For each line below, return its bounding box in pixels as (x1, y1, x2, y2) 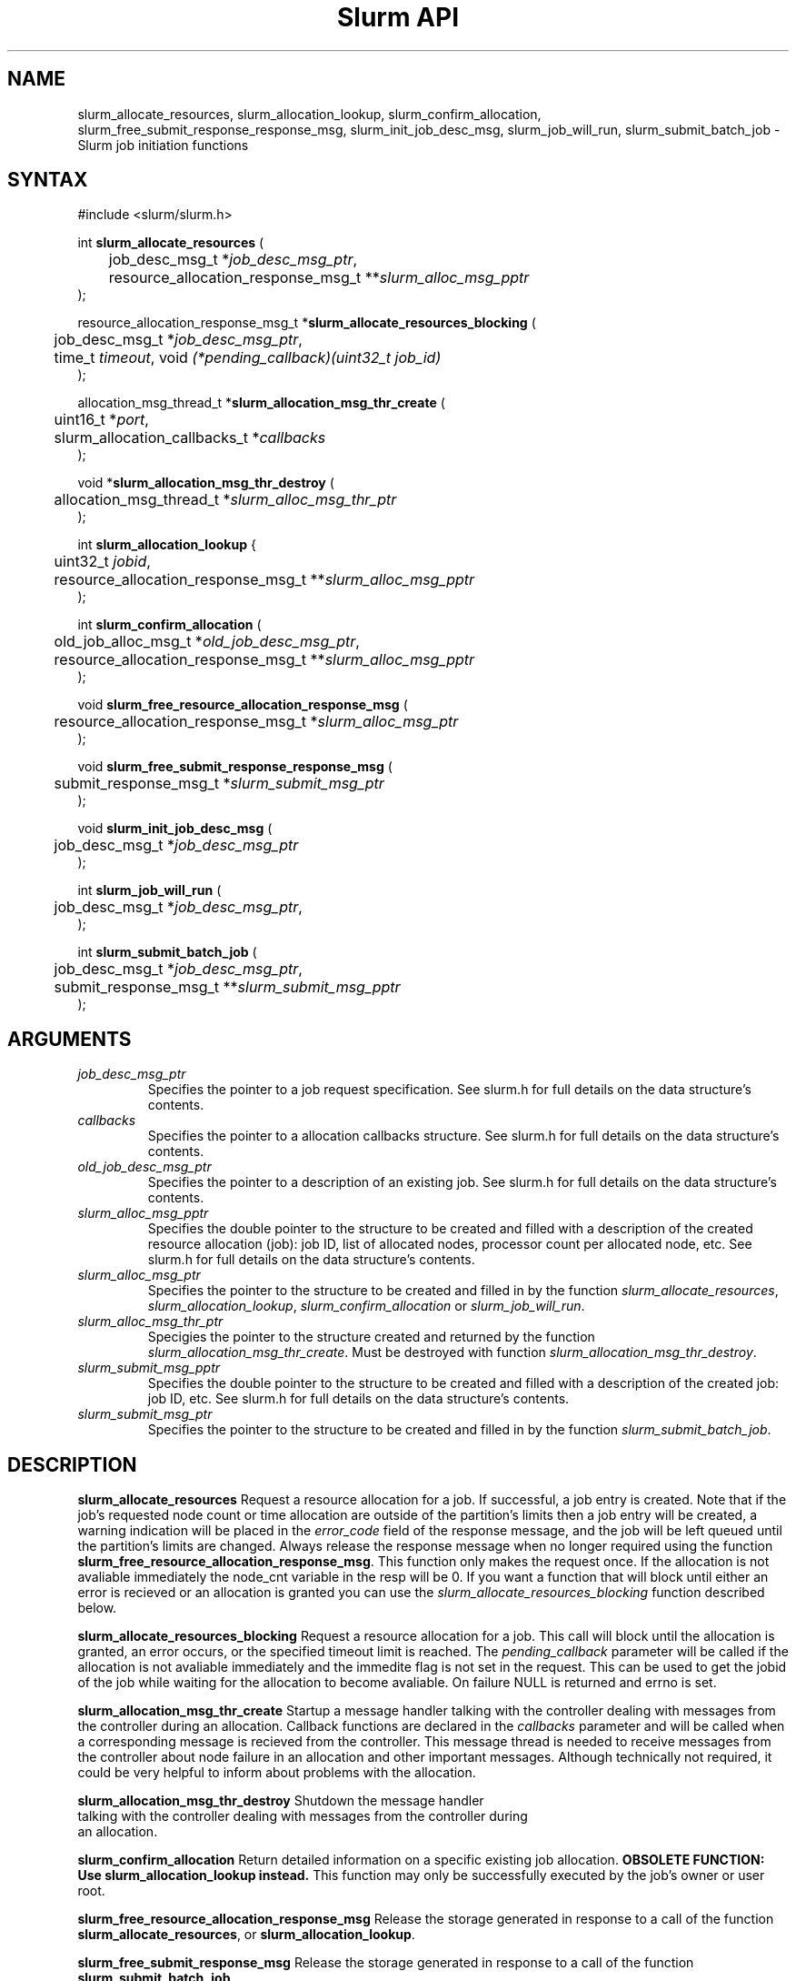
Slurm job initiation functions (77, 136, 249, 153)
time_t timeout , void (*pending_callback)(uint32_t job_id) (54, 348, 442, 367)
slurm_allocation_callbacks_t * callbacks (54, 428, 326, 447)
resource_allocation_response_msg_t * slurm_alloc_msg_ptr (54, 712, 459, 731)
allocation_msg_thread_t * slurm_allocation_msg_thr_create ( (77, 395, 445, 411)
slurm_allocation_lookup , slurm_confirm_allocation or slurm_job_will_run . (147, 1298, 585, 1314)
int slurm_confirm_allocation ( (77, 617, 262, 633)
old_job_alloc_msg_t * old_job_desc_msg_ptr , (54, 632, 360, 651)
